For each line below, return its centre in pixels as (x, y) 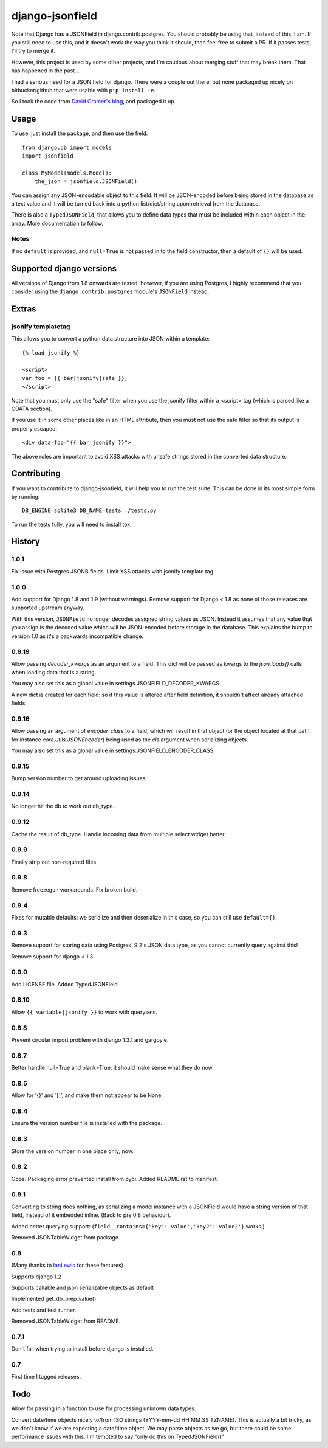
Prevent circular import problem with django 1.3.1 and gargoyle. (90, 1039)
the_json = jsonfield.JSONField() (86, 182)
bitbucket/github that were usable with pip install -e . (84, 90)
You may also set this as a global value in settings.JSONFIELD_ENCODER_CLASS (112, 750)
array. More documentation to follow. (57, 223)
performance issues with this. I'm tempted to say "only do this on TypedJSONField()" (118, 1437)
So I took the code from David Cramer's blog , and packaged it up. (94, 102)
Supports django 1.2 (36, 1277)
